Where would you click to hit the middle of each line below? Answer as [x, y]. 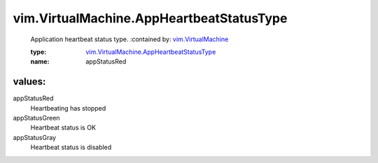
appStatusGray [34, 137]
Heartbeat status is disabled [71, 148]
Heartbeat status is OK [63, 128]
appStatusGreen [36, 118]
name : [40, 62]
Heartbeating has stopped [68, 108]
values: [29, 81]
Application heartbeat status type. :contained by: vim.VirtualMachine [129, 39]
